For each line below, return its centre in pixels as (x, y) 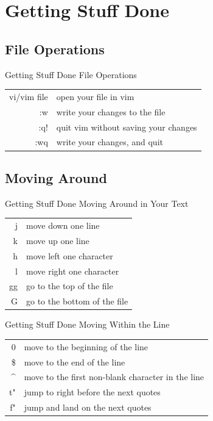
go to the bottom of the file (77, 301)
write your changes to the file (111, 111)
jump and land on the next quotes (88, 407)
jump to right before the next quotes (92, 392)
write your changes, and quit (110, 142)
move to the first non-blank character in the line (114, 377)
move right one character (73, 271)
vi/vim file (29, 96)
